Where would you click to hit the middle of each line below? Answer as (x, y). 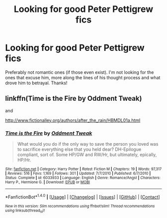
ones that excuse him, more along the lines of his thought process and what (83, 77)
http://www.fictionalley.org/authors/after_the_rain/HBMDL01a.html (73, 120)
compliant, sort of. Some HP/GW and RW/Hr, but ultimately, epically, (87, 155)
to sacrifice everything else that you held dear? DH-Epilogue (79, 149)
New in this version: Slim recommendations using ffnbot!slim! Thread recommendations (80, 206)
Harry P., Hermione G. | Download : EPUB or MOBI (48, 182)
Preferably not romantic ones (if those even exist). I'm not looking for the (80, 72)
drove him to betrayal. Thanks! (36, 83)
